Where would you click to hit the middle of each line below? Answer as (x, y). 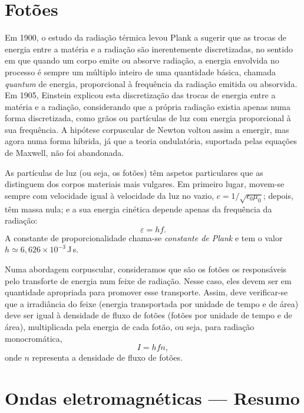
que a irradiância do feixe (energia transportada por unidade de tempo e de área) (152, 303)
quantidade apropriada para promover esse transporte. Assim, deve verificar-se (146, 292)
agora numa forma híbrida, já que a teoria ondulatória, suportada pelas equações (151, 141)
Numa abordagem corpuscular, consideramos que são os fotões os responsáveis (146, 269)
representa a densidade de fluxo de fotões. (107, 357)
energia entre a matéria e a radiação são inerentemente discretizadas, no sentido (149, 49)
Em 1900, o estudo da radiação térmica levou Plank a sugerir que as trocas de (146, 37)
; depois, (278, 195)
